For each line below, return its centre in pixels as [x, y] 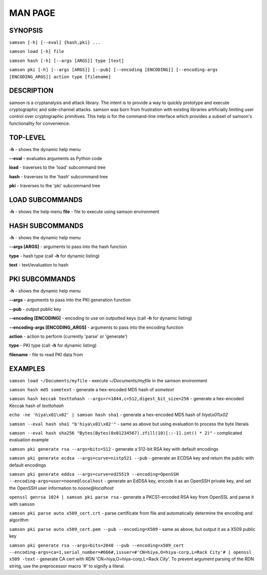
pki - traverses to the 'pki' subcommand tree [55, 186]
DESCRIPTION [31, 91]
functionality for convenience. [40, 123]
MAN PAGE [32, 13]
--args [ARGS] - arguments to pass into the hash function [68, 247]
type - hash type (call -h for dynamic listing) [54, 256]
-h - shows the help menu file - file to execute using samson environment [84, 212]
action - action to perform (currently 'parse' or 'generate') [68, 336]
